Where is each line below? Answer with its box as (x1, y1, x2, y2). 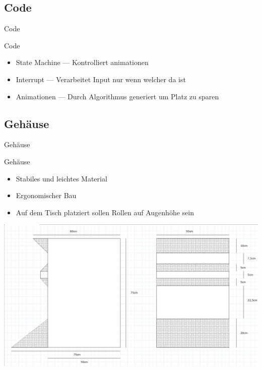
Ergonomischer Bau (16, 190, 77, 201)
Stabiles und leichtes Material (16, 173, 107, 183)
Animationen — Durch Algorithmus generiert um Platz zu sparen (16, 91, 219, 101)
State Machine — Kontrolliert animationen (16, 57, 149, 68)
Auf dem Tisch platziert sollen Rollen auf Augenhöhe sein (16, 207, 194, 217)
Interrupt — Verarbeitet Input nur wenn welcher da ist (16, 74, 186, 84)
